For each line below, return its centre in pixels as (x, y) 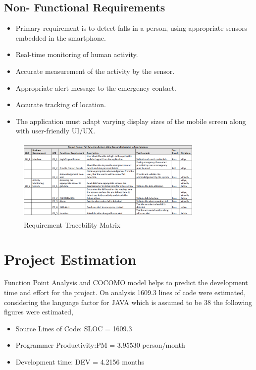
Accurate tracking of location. (61, 104)
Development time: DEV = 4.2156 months (80, 362)
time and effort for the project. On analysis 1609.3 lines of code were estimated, (125, 292)
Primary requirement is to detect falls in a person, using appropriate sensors (131, 28)
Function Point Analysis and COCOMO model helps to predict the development (126, 282)
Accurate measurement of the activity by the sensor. (95, 71)
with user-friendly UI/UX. (55, 131)
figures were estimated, (39, 312)
